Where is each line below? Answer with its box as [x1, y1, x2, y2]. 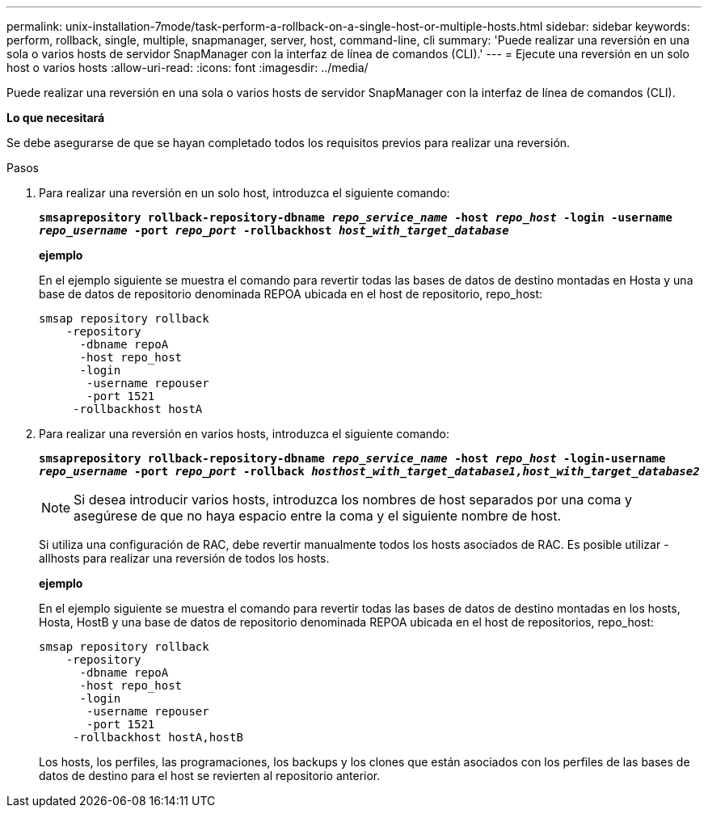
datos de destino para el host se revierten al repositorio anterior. [39, 769, 381, 782]
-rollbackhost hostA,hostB [73, 731, 243, 744]
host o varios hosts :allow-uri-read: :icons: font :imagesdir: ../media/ [6, 61, 369, 74]
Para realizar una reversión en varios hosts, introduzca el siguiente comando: [39, 427, 450, 441]
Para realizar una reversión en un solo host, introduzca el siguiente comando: [39, 186, 450, 200]
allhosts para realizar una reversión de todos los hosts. [39, 551, 330, 565]
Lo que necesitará [6, 111, 105, 124]
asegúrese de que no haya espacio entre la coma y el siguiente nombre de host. [74, 508, 562, 524]
